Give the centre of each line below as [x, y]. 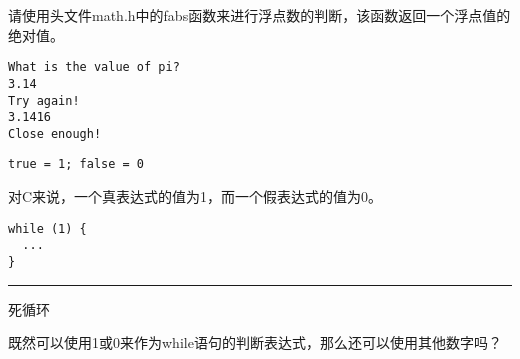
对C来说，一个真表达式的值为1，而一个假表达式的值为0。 [195, 196]
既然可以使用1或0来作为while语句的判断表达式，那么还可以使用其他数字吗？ [255, 342]
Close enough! [55, 133]
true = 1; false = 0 [76, 164]
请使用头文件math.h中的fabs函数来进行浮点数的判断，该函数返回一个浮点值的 [259, 15]
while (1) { [47, 228]
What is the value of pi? [94, 67]
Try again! [44, 100]
